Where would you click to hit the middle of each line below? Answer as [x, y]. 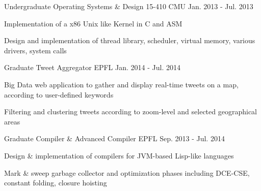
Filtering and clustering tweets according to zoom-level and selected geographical [130, 112]
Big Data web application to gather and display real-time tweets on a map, [121, 84]
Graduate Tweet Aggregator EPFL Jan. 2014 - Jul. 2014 [92, 67]
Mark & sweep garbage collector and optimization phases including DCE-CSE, [127, 172]
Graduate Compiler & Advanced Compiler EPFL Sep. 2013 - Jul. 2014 [114, 138]
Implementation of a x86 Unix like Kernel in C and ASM [93, 23]
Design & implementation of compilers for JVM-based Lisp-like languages [119, 155]
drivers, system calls [35, 50]
